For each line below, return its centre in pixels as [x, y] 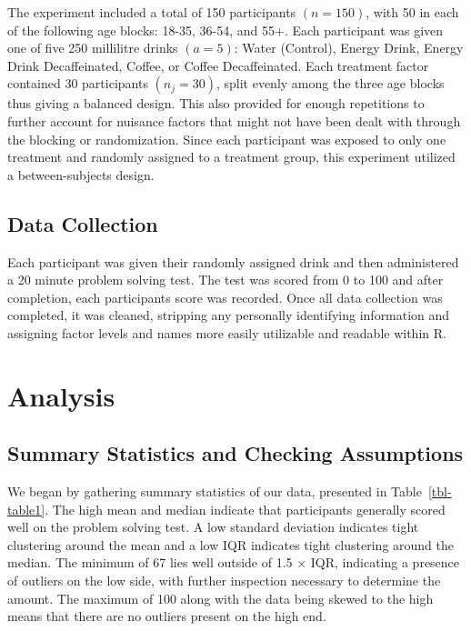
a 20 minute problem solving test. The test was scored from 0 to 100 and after [225, 280]
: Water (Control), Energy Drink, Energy [349, 48]
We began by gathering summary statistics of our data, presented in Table [215, 491]
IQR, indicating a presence [385, 562]
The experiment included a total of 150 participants [152, 12]
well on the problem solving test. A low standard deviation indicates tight [213, 527]
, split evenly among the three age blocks [330, 83]
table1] [26, 509]
